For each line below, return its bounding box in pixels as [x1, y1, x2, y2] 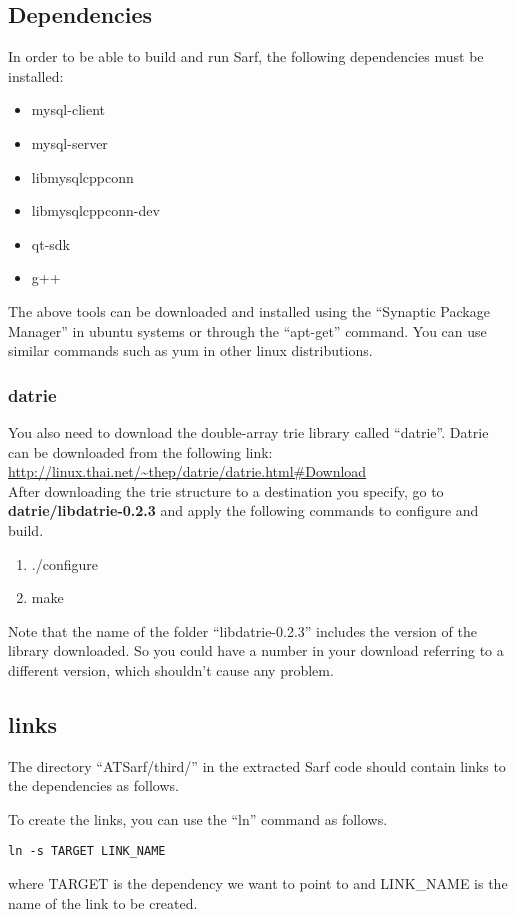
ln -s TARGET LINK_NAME [8, 844, 166, 859]
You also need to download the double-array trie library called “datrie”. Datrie [8, 421, 489, 442]
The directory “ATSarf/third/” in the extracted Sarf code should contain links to [8, 755, 506, 776]
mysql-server [31, 132, 108, 153]
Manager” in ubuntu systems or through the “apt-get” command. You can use [8, 320, 487, 341]
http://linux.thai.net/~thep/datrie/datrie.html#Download [8, 461, 367, 482]
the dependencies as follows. [8, 775, 179, 796]
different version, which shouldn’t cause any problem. [8, 659, 334, 680]
